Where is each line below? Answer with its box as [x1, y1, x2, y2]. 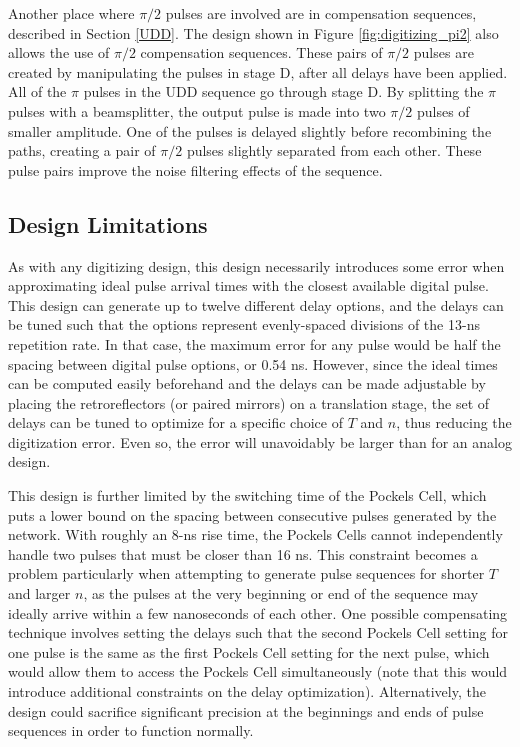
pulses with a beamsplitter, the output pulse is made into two [8, 100, 386, 121]
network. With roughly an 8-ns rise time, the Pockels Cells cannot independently [8, 524, 503, 545]
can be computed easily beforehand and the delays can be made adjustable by [8, 373, 486, 394]
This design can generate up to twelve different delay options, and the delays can [8, 294, 504, 315]
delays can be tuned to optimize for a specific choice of [8, 412, 343, 433]
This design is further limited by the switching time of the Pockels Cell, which [8, 485, 487, 506]
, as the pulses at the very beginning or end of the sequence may [83, 583, 479, 604]
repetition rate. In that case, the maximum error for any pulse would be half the [8, 333, 501, 354]
